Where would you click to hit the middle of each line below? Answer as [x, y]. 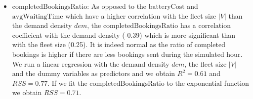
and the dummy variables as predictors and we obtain [94, 73]
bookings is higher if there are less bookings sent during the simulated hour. [127, 54]
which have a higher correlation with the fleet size [141, 15]
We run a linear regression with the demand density [91, 63]
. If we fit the [67, 83]
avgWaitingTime [38, 16]
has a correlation [205, 25]
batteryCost [167, 7]
